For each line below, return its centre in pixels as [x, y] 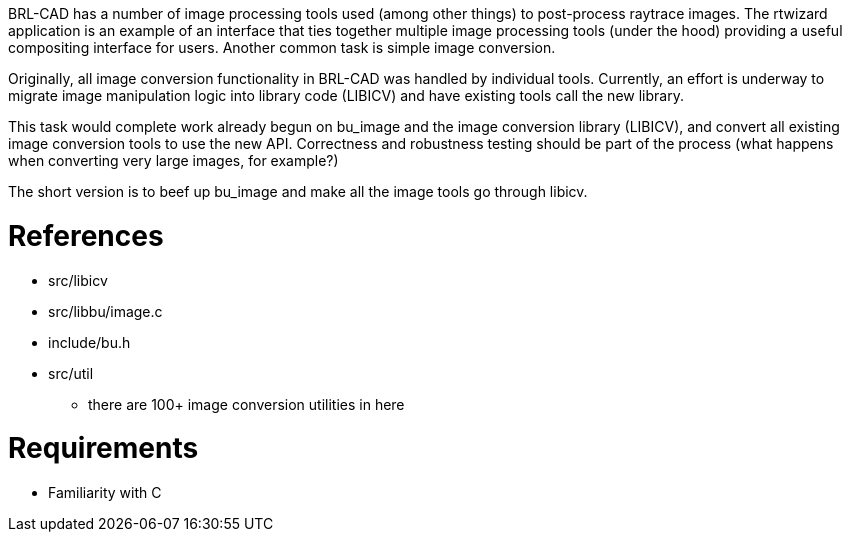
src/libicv [78, 280]
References [86, 235]
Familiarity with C [105, 492]
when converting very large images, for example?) [173, 160]
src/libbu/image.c [105, 311]
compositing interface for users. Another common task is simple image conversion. [282, 47]
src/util [71, 373]
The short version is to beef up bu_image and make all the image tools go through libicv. [298, 191]
